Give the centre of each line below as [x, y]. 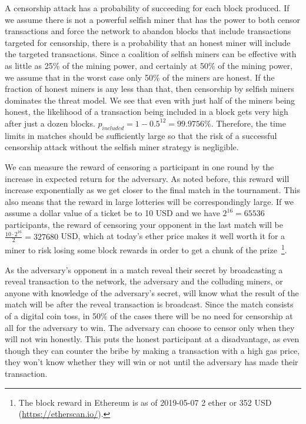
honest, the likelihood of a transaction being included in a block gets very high [147, 112]
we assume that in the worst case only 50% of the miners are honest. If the [140, 77]
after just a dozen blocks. [50, 123]
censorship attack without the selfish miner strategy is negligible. [122, 147]
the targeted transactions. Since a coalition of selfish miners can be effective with [151, 54]
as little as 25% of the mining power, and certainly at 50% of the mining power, [149, 65]
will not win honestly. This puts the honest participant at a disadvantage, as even [152, 339]
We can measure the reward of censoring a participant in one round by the [139, 166]
